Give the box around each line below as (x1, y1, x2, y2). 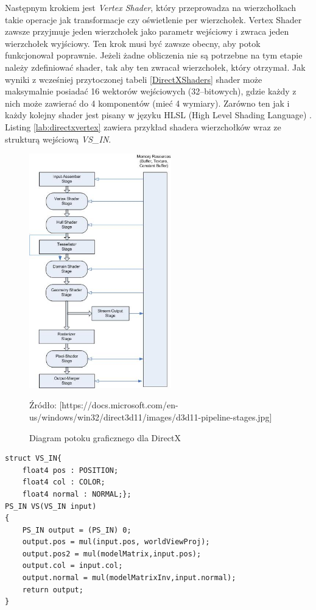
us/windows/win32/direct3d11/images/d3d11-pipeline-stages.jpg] (29, 410, 272, 423)
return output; (22, 585, 83, 594)
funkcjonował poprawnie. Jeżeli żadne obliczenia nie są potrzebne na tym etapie (5, 49, 303, 62)
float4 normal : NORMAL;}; (22, 489, 132, 498)
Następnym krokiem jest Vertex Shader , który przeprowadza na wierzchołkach (5, 1, 296, 13)
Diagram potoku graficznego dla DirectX (29, 431, 181, 444)
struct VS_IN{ (5, 454, 62, 463)
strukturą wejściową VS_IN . (5, 132, 111, 145)
